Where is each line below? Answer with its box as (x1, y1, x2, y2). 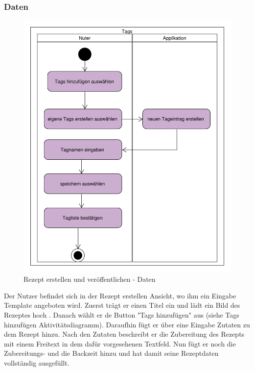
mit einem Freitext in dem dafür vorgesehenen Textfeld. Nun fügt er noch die (4, 338, 236, 348)
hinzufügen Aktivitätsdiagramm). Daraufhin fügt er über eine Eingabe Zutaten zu (4, 319, 250, 329)
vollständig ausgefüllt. (4, 357, 69, 368)
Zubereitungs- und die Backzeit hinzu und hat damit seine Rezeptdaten (4, 348, 219, 358)
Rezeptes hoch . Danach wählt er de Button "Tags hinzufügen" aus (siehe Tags (4, 310, 239, 320)
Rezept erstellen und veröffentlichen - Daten (23, 274, 156, 284)
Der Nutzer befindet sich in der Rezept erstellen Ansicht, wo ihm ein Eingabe (4, 290, 236, 300)
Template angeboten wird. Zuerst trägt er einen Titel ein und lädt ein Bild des (4, 300, 240, 310)
